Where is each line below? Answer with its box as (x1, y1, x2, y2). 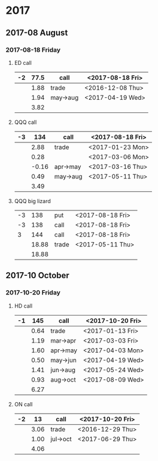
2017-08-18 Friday (5, 46, 61, 54)
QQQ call (14, 118, 37, 126)
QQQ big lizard (14, 197, 51, 204)
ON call (14, 400, 33, 408)
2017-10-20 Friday (5, 289, 60, 297)
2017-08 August (5, 28, 68, 38)
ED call (14, 59, 32, 66)
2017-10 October (5, 270, 69, 281)
